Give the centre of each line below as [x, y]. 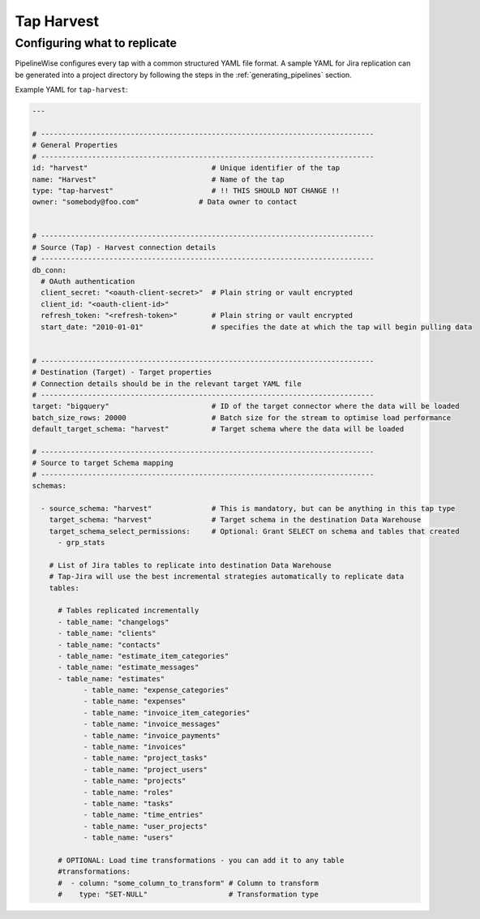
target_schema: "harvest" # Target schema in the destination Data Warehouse [235, 520]
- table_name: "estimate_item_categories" [144, 656]
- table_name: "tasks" [128, 803]
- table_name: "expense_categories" [156, 690]
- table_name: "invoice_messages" [152, 724]
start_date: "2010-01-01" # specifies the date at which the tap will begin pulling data [257, 327]
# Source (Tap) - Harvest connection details [124, 247]
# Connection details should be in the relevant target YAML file [167, 384]
